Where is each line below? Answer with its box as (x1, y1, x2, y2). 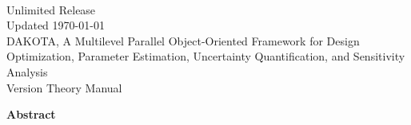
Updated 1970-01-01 (6, 17, 105, 33)
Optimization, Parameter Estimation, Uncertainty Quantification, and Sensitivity (6, 48, 405, 64)
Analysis (6, 63, 48, 80)
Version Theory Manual (6, 79, 122, 96)
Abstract (6, 106, 56, 123)
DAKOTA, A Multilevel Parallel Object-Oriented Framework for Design (6, 32, 360, 49)
